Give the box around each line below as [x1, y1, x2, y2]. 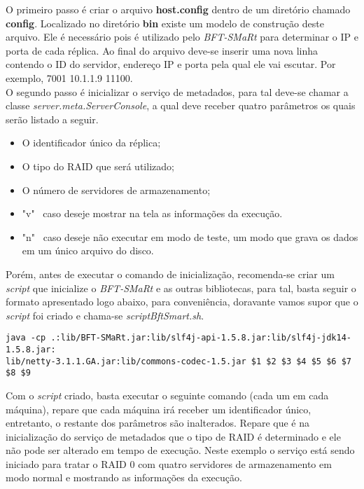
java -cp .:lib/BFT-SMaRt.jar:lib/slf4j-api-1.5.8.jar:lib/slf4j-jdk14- [6, 333, 351, 343]
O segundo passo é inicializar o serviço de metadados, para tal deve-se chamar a [6, 84, 349, 99]
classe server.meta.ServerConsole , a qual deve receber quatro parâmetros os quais [6, 98, 356, 113]
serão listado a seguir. [6, 111, 99, 126]
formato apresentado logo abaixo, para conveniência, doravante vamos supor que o [6, 294, 358, 309]
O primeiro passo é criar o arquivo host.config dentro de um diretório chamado [6, 2, 351, 16]
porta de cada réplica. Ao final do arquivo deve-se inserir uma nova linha [6, 43, 318, 57]
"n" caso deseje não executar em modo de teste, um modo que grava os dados [22, 229, 358, 244]
